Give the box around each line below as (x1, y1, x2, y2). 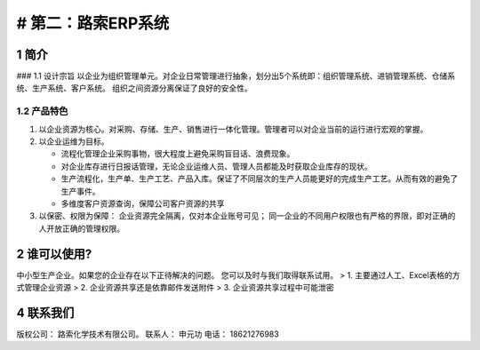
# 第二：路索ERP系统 (16, 13, 170, 33)
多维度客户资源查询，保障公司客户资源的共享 (60, 198, 225, 209)
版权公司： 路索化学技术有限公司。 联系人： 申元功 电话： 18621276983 (16, 329, 279, 339)
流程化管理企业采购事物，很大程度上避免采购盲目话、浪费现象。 (60, 148, 295, 159)
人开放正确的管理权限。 (38, 223, 124, 234)
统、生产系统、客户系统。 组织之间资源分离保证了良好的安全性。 (16, 83, 252, 93)
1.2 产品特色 (16, 105, 68, 117)
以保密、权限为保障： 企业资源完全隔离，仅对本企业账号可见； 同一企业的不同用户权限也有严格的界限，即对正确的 (38, 211, 456, 221)
